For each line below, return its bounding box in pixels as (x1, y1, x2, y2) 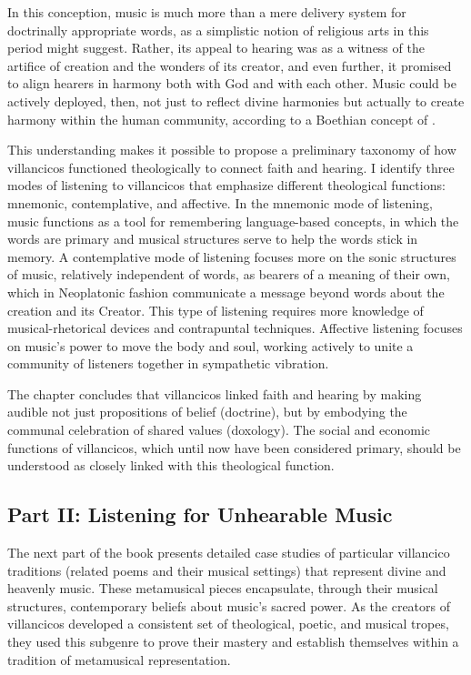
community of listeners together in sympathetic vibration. (7, 354, 329, 373)
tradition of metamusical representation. (7, 650, 231, 669)
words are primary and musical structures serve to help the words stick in (7, 229, 418, 248)
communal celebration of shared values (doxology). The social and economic (7, 420, 431, 439)
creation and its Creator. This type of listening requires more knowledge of (7, 300, 424, 319)
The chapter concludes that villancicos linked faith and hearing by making (7, 384, 422, 403)
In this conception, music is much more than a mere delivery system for (7, 3, 406, 21)
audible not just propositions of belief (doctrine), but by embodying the (7, 402, 407, 421)
